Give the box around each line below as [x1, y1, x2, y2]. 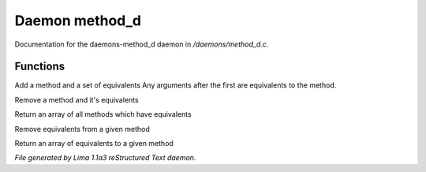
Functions [14, 60, 65, 73]
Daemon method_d [14, 12, 142, 29]
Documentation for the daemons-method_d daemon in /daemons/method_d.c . [14, 39, 269, 49]
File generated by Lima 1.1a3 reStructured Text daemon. [14, 153, 196, 163]
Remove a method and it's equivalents [14, 95, 139, 104]
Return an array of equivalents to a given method [14, 139, 174, 148]
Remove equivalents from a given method [14, 124, 150, 133]
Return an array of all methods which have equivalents [14, 110, 192, 119]
